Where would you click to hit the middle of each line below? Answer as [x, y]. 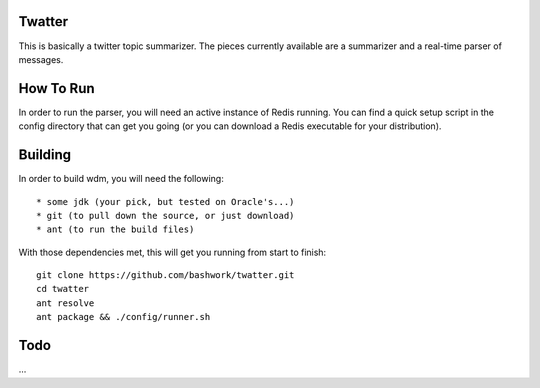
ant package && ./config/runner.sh [123, 317]
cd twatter [63, 289]
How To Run [56, 88]
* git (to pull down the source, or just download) [165, 215]
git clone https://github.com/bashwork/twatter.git [165, 275]
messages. [41, 59]
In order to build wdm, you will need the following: [121, 179]
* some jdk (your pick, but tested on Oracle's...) [165, 201]
